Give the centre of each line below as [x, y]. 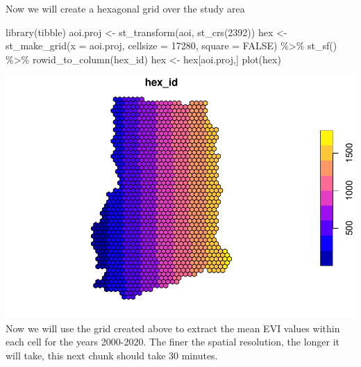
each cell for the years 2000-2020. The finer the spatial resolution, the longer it [173, 342]
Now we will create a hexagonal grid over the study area [125, 8]
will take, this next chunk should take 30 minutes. [112, 356]
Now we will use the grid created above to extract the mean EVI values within [173, 328]
